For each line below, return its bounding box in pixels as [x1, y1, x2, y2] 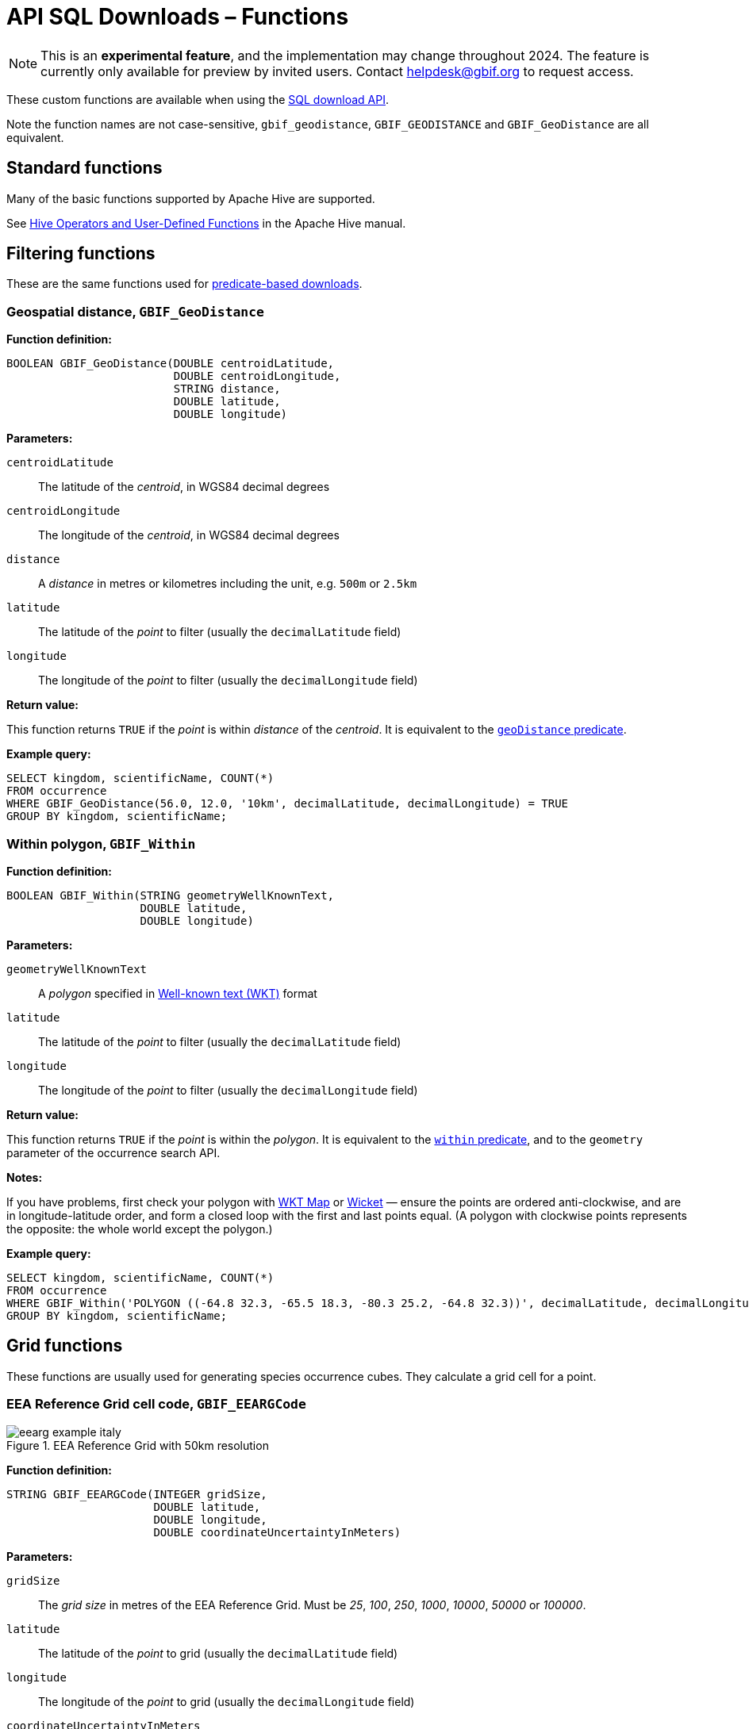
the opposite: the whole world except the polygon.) [6, 1221, 273, 1236]
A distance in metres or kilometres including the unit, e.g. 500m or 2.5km [38, 577, 417, 591]
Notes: [6, 1170, 43, 1184]
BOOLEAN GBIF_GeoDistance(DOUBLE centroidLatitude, [6, 357, 335, 370]
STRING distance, [173, 382, 281, 396]
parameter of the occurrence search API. [6, 1145, 221, 1160]
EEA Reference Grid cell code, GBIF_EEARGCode [6, 1396, 306, 1413]
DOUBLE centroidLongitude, [173, 370, 341, 383]
